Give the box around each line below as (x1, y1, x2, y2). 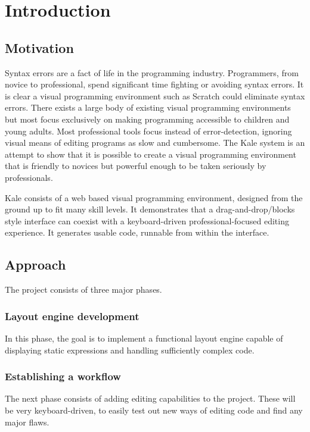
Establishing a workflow (5, 369, 121, 384)
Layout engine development (5, 308, 139, 323)
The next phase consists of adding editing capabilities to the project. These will (5, 392, 296, 405)
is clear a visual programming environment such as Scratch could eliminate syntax (5, 89, 305, 102)
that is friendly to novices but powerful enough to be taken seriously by (5, 159, 266, 172)
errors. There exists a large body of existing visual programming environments (5, 101, 291, 114)
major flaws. (5, 415, 49, 428)
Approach (5, 255, 66, 274)
